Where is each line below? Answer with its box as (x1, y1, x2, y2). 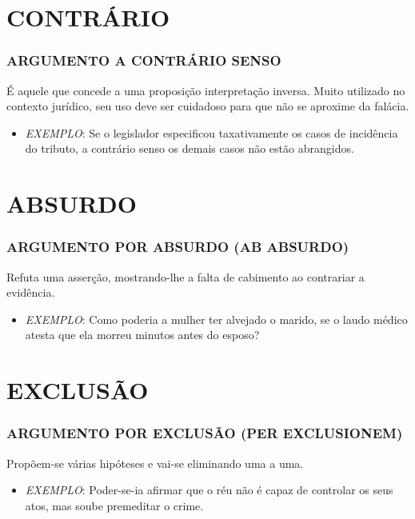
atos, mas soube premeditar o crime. (25, 497, 204, 513)
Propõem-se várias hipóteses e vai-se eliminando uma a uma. (6, 454, 304, 471)
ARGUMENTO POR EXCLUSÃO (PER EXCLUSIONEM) (6, 423, 403, 443)
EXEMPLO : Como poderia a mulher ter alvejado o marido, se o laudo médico (25, 310, 408, 327)
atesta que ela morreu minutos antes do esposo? (25, 326, 260, 343)
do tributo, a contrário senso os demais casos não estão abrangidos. (25, 140, 354, 157)
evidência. (6, 284, 55, 301)
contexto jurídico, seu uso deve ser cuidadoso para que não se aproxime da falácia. (6, 98, 409, 114)
